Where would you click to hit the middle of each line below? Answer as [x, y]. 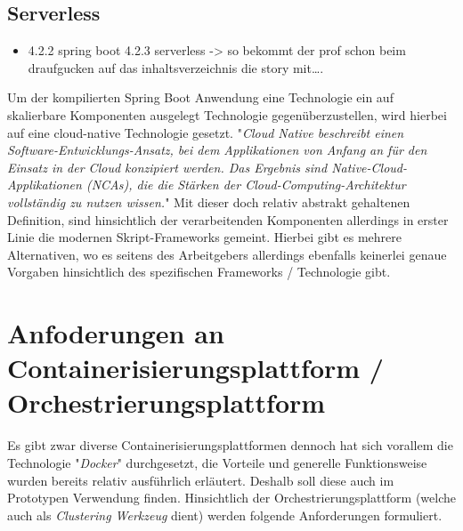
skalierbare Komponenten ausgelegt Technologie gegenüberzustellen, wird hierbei [227, 114]
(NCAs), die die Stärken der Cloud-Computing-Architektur [246, 185]
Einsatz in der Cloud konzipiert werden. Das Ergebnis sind [167, 167]
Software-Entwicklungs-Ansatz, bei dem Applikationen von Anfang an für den [217, 150]
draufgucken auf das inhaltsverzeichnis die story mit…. [176, 67]
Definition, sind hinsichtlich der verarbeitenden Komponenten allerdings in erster [228, 219]
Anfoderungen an [116, 333]
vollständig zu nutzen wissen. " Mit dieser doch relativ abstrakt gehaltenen [209, 201]
